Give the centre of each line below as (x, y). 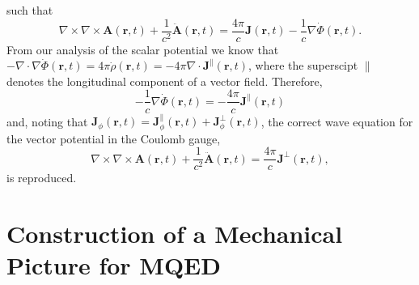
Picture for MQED (114, 265)
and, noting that (47, 121)
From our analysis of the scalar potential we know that (143, 49)
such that (30, 10)
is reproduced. (42, 178)
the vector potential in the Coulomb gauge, (114, 138)
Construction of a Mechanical (175, 234)
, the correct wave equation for (337, 121)
